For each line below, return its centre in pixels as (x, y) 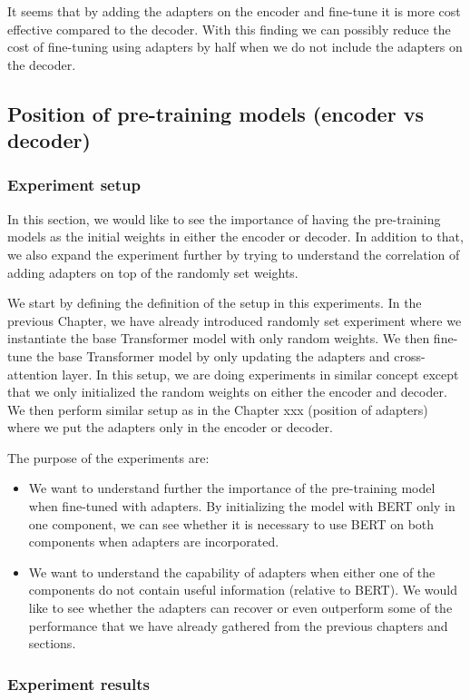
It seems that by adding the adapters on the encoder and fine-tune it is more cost (234, 11)
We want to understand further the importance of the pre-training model (232, 488)
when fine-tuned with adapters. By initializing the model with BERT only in (242, 506)
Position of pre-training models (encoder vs (215, 113)
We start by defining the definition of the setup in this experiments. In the (215, 303)
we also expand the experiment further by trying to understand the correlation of (234, 254)
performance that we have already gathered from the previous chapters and (238, 625)
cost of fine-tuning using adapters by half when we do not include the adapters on (235, 47)
